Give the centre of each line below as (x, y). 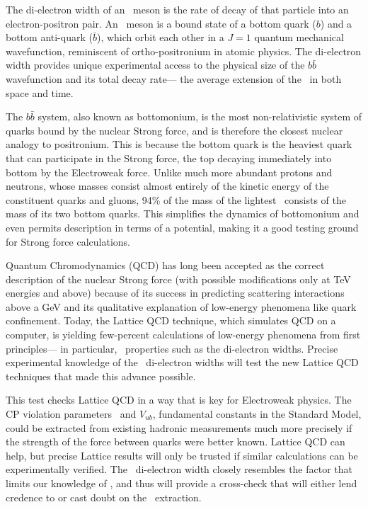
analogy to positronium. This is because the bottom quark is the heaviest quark (179, 144)
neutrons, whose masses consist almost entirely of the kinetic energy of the (167, 186)
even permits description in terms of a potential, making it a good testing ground (182, 227)
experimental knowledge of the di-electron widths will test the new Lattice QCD (182, 362)
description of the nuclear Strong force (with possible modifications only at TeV (178, 279)
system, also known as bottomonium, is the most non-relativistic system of (200, 116)
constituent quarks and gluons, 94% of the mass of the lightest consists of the (176, 199)
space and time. (40, 92)
